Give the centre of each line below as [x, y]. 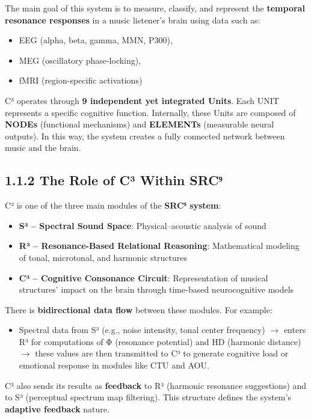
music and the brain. [43, 148]
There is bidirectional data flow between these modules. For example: [139, 309]
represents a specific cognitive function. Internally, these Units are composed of [150, 112]
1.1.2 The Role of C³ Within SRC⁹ [114, 180]
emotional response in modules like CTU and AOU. [114, 365]
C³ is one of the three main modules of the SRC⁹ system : [113, 205]
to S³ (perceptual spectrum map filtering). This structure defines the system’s [148, 397]
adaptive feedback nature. [57, 408]
